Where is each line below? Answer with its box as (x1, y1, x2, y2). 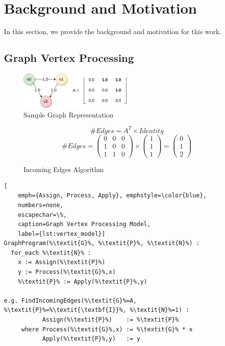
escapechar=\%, (18, 211, 67, 218)
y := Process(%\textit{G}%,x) (18, 269, 116, 276)
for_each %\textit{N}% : (11, 249, 91, 256)
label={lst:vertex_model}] (18, 230, 105, 237)
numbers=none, (18, 201, 63, 209)
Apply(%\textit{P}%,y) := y (42, 335, 141, 343)
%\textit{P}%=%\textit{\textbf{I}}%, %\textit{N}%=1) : (4, 307, 189, 314)
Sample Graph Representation (23, 109, 114, 119)
